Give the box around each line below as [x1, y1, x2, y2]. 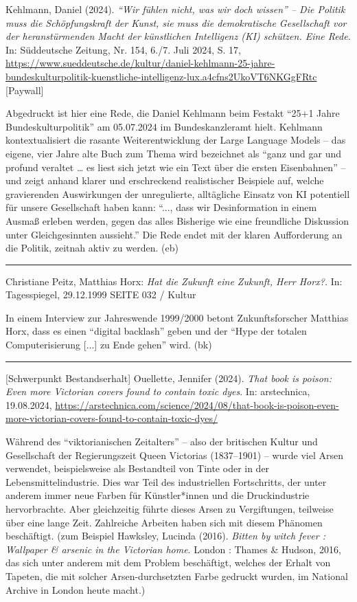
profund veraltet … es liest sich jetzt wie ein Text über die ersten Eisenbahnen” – [5, 159, 346, 174]
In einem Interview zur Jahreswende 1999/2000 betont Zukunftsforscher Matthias [5, 310, 349, 324]
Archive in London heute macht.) [5, 582, 146, 597]
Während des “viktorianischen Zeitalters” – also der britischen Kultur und [5, 434, 318, 449]
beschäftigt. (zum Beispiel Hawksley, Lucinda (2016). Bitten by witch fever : [5, 528, 325, 543]
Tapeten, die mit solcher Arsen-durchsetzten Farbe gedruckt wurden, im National [5, 568, 348, 583]
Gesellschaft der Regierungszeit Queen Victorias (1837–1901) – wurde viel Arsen [5, 447, 343, 462]
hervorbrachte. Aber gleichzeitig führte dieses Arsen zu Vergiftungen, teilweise [5, 502, 334, 515]
